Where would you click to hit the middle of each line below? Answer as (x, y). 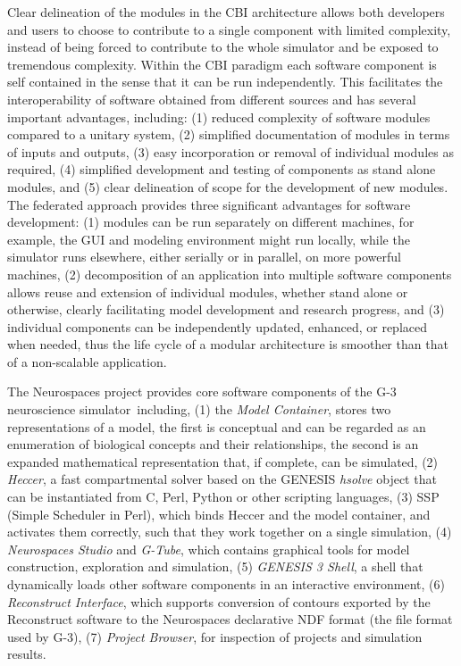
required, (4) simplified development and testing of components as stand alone (222, 169)
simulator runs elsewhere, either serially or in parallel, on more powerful (204, 257)
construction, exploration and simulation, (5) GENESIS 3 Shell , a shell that (215, 566)
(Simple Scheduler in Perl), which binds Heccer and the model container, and (219, 514)
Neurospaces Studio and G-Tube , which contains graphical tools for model (209, 549)
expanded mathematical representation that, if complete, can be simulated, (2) (223, 461)
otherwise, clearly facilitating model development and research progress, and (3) (226, 309)
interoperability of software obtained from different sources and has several (212, 99)
